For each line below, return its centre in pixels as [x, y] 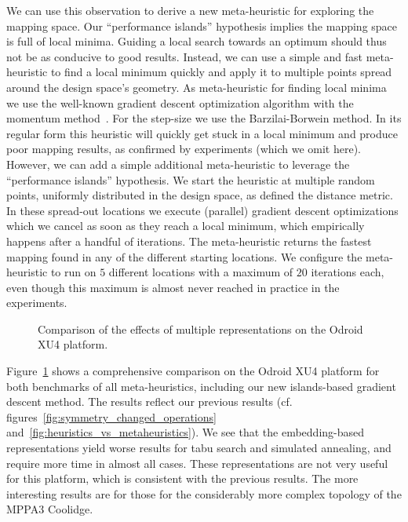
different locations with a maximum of [201, 272]
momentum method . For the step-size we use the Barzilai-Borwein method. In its [204, 118]
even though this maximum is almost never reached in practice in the [173, 287]
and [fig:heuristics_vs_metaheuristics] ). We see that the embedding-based [186, 432]
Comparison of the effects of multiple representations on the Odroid [200, 329]
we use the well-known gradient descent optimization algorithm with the [180, 102]
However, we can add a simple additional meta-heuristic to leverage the [178, 164]
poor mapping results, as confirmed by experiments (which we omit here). [184, 149]
